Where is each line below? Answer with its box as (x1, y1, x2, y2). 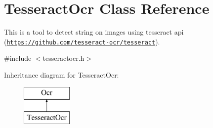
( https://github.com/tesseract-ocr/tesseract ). (4, 36, 160, 46)
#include (4, 53, 32, 63)
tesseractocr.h (43, 53, 85, 63)
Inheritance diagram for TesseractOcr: (4, 69, 119, 80)
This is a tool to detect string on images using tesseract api (4, 27, 184, 37)
